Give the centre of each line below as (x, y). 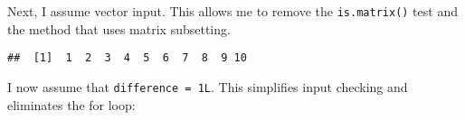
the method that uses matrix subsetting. (119, 28)
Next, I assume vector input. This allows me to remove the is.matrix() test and (232, 11)
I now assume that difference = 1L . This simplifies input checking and (208, 86)
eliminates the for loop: (71, 104)
